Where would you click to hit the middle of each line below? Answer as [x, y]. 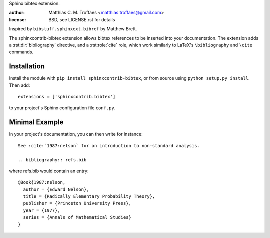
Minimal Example [36, 122]
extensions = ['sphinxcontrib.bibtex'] [67, 97]
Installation [27, 67]
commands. [21, 52]
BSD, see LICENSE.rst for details [82, 19]
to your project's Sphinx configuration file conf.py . [62, 108]
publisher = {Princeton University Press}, [77, 203]
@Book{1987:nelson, [42, 183]
